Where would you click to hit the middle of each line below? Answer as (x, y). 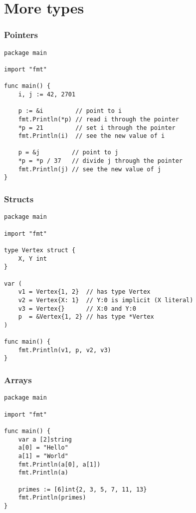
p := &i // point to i (70, 111)
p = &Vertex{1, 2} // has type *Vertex (86, 317)
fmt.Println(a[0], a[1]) (59, 464)
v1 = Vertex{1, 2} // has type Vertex (84, 292)
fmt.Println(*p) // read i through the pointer (98, 119)
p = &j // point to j (68, 153)
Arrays (18, 380)
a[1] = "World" (43, 456)
